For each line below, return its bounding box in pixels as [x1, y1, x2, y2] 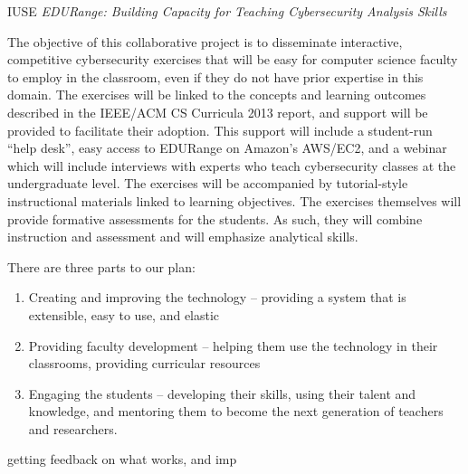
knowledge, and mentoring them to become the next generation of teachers [28, 402, 444, 421]
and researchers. [28, 419, 118, 438]
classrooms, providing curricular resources [28, 354, 261, 373]
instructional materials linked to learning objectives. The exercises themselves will [7, 191, 462, 210]
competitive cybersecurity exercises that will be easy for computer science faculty [7, 50, 458, 69]
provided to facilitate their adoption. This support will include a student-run [7, 120, 433, 139]
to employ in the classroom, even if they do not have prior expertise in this [7, 67, 424, 86]
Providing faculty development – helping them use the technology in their [28, 336, 438, 355]
